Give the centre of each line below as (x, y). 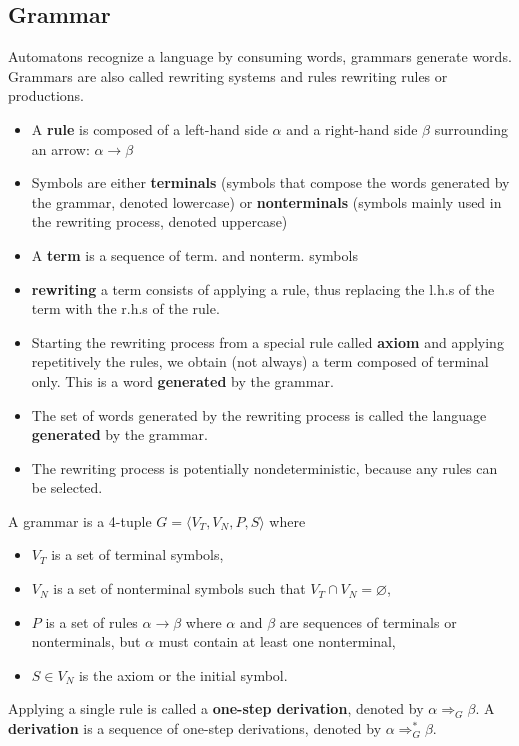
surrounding (471, 128)
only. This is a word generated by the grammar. (182, 380)
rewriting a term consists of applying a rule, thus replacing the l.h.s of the (263, 288)
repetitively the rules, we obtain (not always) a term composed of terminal (260, 361)
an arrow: (60, 148)
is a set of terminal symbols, (137, 554)
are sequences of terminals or (368, 621)
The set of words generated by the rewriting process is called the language (259, 414)
